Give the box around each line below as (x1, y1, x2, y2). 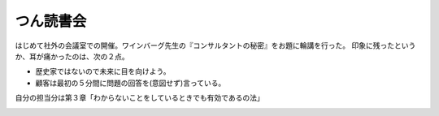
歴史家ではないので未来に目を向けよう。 (35, 67, 171, 76)
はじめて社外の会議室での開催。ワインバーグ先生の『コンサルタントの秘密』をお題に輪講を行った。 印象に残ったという (15, 41, 416, 50)
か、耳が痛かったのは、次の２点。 (15, 51, 129, 61)
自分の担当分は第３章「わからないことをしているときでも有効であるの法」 (15, 93, 264, 103)
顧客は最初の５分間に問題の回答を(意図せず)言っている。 (35, 78, 226, 88)
